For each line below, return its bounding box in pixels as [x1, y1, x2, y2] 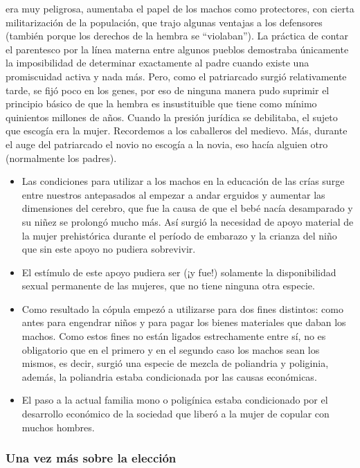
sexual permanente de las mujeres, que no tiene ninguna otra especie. [21, 278, 315, 293]
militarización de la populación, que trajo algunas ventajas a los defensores [6, 15, 323, 29]
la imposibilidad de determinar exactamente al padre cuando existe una [6, 55, 309, 70]
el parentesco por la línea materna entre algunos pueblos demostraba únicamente [6, 42, 349, 56]
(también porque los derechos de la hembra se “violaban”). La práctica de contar [6, 28, 348, 43]
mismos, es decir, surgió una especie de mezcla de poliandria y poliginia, [21, 356, 329, 370]
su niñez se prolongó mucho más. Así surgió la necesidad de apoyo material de [21, 214, 354, 228]
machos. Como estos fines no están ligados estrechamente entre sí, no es [21, 329, 326, 343]
